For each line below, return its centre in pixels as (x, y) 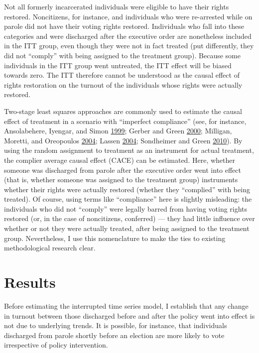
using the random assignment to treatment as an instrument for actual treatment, (129, 150)
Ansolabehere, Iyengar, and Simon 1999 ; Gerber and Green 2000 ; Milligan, (118, 131)
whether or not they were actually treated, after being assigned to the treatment (127, 228)
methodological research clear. (50, 248)
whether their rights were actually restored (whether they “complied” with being (127, 189)
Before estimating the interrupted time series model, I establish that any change (126, 305)
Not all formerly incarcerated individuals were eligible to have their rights (117, 6)
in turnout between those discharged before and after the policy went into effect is (129, 315)
